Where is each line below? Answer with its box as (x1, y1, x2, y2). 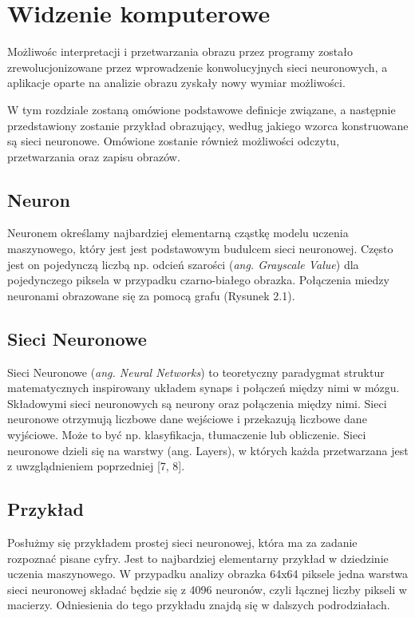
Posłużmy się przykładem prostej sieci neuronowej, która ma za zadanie (7, 534, 358, 551)
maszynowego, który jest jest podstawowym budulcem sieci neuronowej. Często (7, 240, 393, 257)
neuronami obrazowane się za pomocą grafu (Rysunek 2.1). (7, 287, 295, 303)
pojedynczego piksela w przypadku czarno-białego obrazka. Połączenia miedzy (7, 271, 389, 288)
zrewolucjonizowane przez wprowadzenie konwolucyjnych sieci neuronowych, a (7, 58, 388, 75)
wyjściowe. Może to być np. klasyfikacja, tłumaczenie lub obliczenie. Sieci (7, 426, 366, 443)
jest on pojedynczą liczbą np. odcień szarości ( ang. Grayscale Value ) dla (7, 256, 359, 272)
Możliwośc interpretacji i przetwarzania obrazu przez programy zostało (7, 43, 353, 60)
